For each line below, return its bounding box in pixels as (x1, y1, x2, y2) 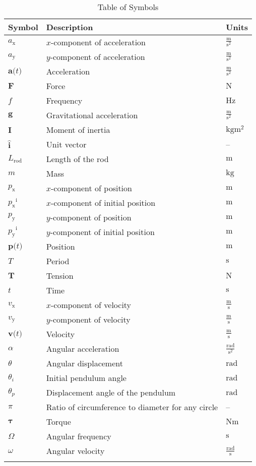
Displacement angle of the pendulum (46, 386, 176, 398)
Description (46, 21, 93, 33)
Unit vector (46, 138, 87, 150)
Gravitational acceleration (46, 109, 138, 121)
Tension (46, 270, 74, 281)
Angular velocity (46, 445, 105, 456)
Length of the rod (46, 153, 109, 165)
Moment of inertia (46, 124, 110, 135)
